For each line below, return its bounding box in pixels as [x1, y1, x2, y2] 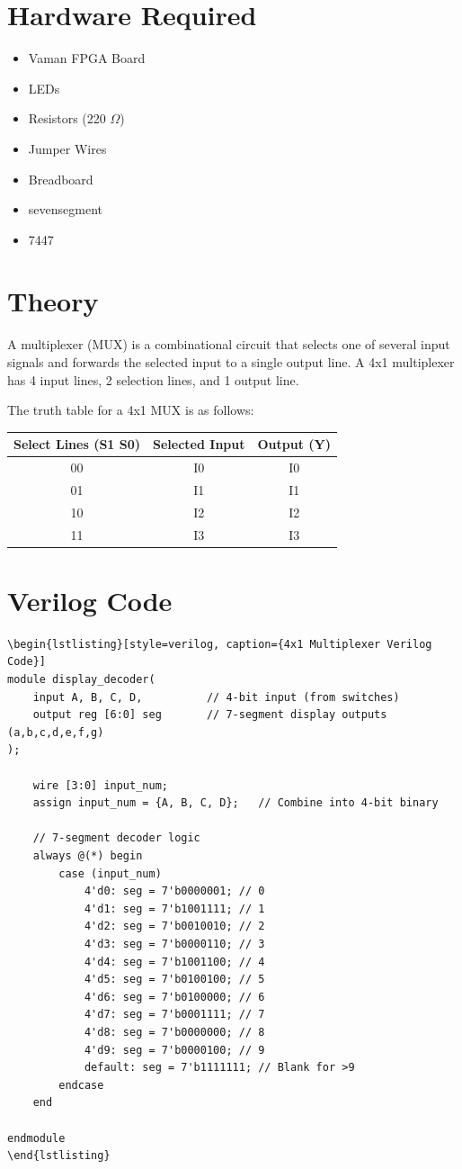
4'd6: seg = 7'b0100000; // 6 [84, 990, 265, 1003]
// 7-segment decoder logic [32, 832, 200, 845]
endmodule [7, 1131, 66, 1145]
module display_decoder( [7, 673, 155, 687]
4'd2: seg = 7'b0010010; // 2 [84, 920, 265, 933]
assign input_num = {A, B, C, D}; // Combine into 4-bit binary [32, 796, 439, 810]
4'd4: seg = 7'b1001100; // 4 [84, 955, 265, 968]
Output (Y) [257, 435, 331, 454]
